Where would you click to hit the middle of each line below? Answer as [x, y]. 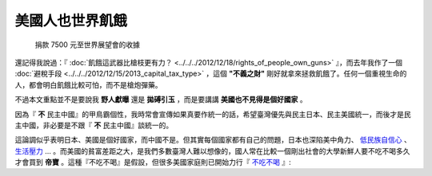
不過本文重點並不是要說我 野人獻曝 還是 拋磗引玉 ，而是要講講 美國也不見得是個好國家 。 [161, 100]
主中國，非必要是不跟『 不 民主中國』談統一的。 [94, 125]
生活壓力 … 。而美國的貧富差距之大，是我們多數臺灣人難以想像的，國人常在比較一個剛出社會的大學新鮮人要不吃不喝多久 [212, 151]
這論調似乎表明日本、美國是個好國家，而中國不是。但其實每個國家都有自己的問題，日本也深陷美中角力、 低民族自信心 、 [213, 140]
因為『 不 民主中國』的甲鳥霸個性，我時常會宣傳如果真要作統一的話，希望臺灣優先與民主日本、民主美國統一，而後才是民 [213, 114]
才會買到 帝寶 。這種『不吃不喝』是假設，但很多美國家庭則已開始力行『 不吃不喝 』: [153, 162]
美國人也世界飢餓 [71, 21]
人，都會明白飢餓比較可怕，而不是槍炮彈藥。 [88, 84]
